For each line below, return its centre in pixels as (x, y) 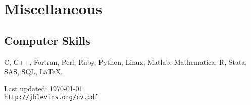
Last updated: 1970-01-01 (43, 88)
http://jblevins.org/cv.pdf (51, 98)
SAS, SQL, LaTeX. (33, 71)
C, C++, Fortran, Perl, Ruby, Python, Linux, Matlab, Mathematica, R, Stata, (126, 61)
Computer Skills (47, 40)
